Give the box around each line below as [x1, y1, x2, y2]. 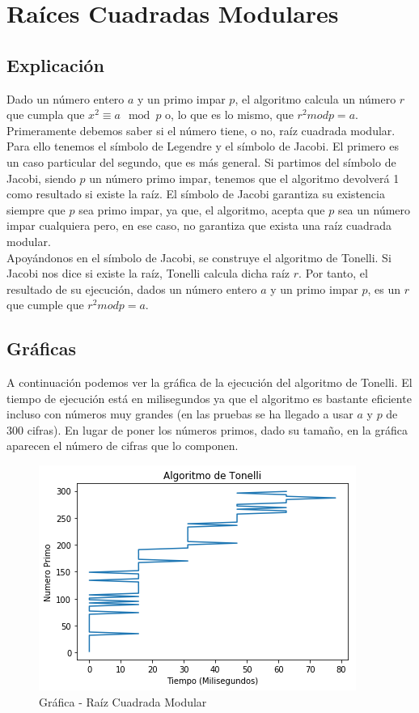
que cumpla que [6, 106, 85, 123]
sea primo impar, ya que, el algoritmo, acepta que [78, 201, 325, 218]
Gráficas [6, 336, 77, 361]
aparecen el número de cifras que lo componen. [6, 437, 239, 454]
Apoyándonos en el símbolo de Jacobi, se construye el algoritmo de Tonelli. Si [6, 248, 391, 265]
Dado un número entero [6, 90, 125, 107]
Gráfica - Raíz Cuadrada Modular [39, 693, 207, 710]
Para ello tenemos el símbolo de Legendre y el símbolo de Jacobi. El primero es [6, 138, 399, 155]
